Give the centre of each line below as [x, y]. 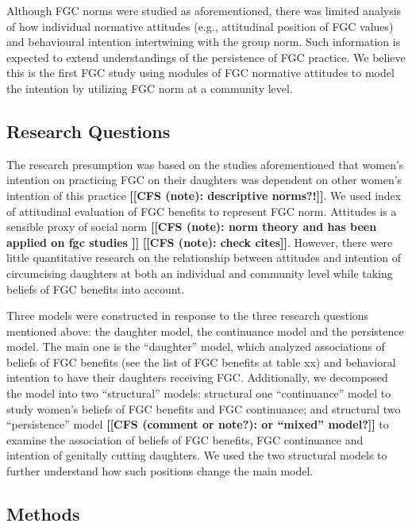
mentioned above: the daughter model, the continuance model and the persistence [205, 331]
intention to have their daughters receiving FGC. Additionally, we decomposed [197, 377]
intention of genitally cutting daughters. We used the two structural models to [197, 455]
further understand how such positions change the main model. [160, 471]
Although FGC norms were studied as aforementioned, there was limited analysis [204, 10]
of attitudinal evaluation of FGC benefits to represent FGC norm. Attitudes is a [202, 211]
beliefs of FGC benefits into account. [96, 289]
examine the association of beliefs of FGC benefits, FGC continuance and [185, 439]
